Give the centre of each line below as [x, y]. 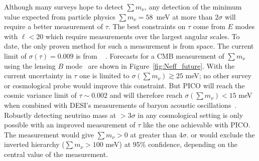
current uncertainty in [38, 75]
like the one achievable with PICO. [197, 125]
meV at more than [184, 16]
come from [209, 26]
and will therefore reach [146, 95]
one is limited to [104, 75]
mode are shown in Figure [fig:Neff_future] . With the [150, 65]
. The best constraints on [147, 26]
